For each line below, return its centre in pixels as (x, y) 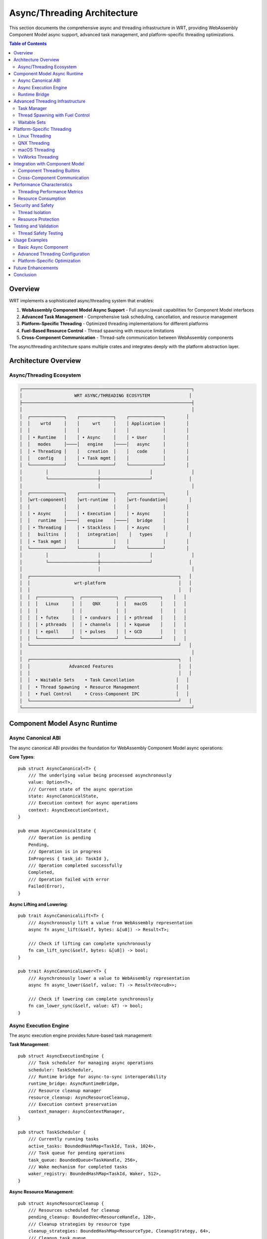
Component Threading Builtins (49, 170)
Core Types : (22, 757)
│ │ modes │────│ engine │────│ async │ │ (104, 444)
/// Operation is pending (60, 838)
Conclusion (25, 275)
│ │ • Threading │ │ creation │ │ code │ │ (104, 451)
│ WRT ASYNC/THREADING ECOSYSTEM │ (106, 396)
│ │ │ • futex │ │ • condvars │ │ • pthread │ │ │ (103, 618)
